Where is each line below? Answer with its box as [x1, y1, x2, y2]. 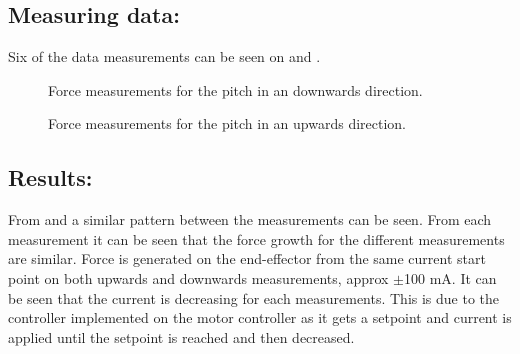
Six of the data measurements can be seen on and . [8, 46, 321, 67]
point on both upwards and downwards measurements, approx [8, 267, 389, 288]
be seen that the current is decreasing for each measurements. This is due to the [8, 287, 500, 308]
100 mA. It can [404, 267, 497, 288]
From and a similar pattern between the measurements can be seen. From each [8, 209, 492, 230]
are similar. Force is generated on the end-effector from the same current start [8, 248, 486, 269]
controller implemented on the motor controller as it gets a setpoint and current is [8, 307, 512, 328]
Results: [8, 162, 93, 193]
